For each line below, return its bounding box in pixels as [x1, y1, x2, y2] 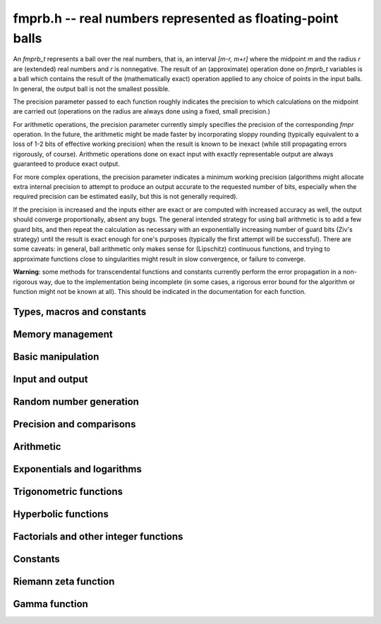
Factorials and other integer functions [13, 530, 183, 542]
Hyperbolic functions [13, 508, 109, 520]
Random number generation [13, 396, 139, 408]
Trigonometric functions [13, 485, 123, 497]
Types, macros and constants [13, 305, 147, 317]
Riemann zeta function [13, 575, 115, 587]
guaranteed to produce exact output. [13, 159, 120, 169]
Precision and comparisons [13, 418, 136, 430]
